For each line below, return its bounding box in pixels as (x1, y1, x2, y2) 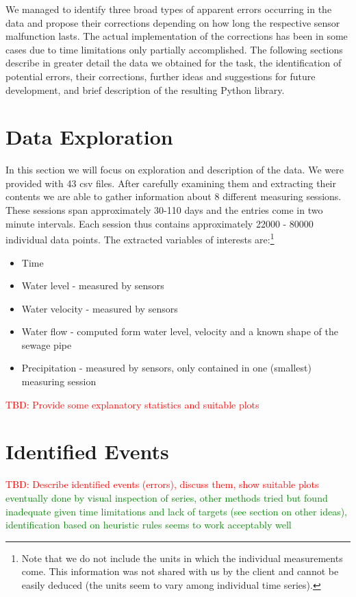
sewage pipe (21, 337, 72, 352)
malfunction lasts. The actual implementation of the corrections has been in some (5, 29, 348, 43)
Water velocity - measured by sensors (21, 301, 178, 315)
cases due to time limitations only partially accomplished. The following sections (5, 42, 343, 56)
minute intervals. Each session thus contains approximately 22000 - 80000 (5, 216, 314, 230)
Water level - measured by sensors (21, 278, 164, 293)
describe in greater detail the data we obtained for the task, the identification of (5, 56, 342, 70)
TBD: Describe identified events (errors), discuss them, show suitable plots (5, 477, 319, 491)
